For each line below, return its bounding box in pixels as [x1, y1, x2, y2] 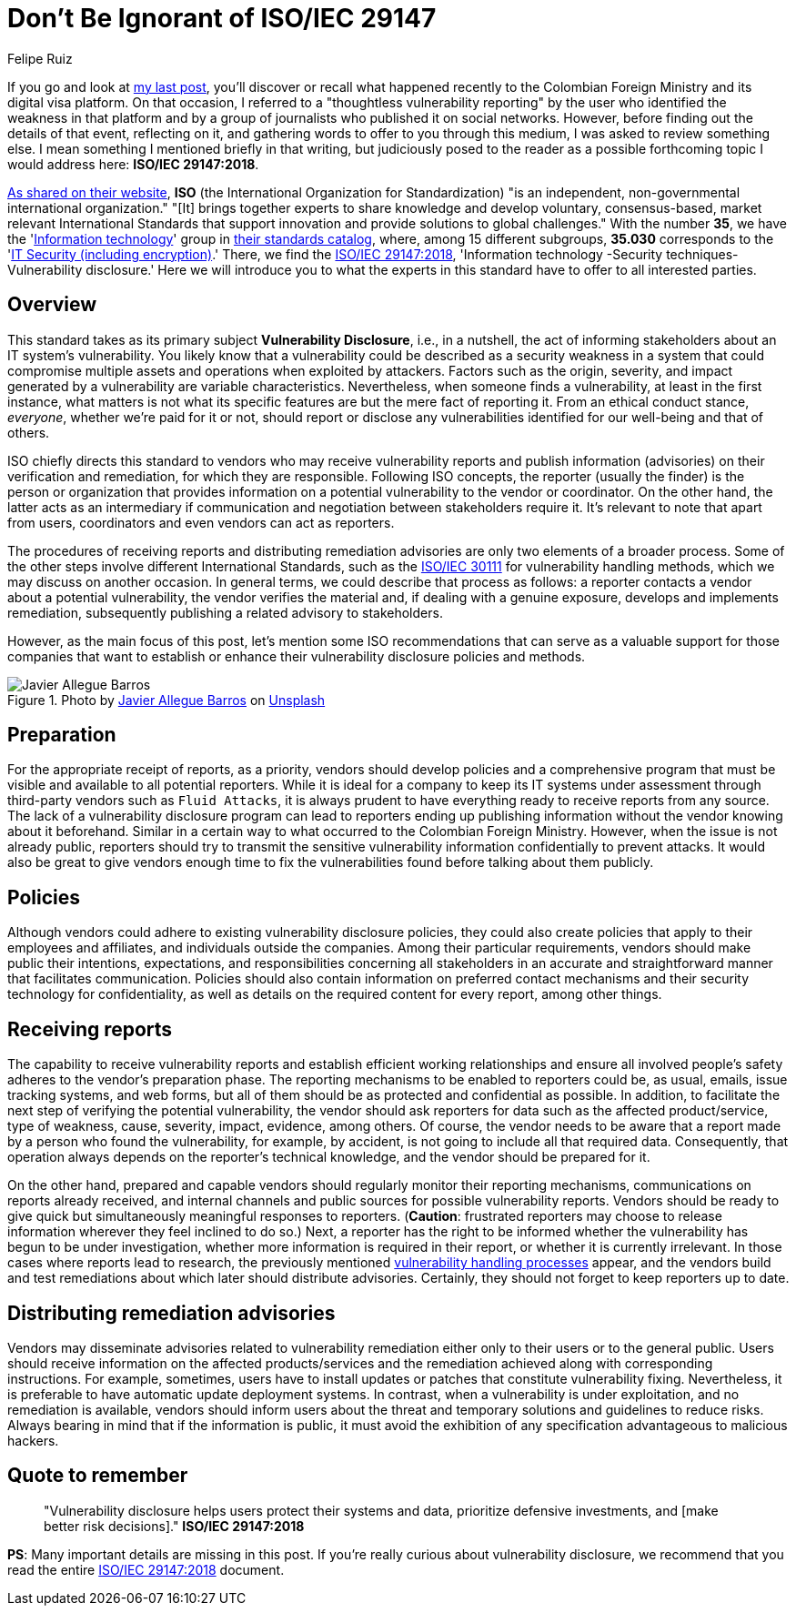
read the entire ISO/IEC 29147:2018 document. [7, 1561, 285, 1578]
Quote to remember [7, 1464, 188, 1487]
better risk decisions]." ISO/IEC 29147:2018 [44, 1517, 305, 1534]
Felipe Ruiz [7, 50, 73, 66]
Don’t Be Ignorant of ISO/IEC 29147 [7, 3, 437, 34]
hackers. [7, 1432, 59, 1448]
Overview [7, 293, 97, 317]
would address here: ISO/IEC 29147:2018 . [7, 156, 259, 172]
